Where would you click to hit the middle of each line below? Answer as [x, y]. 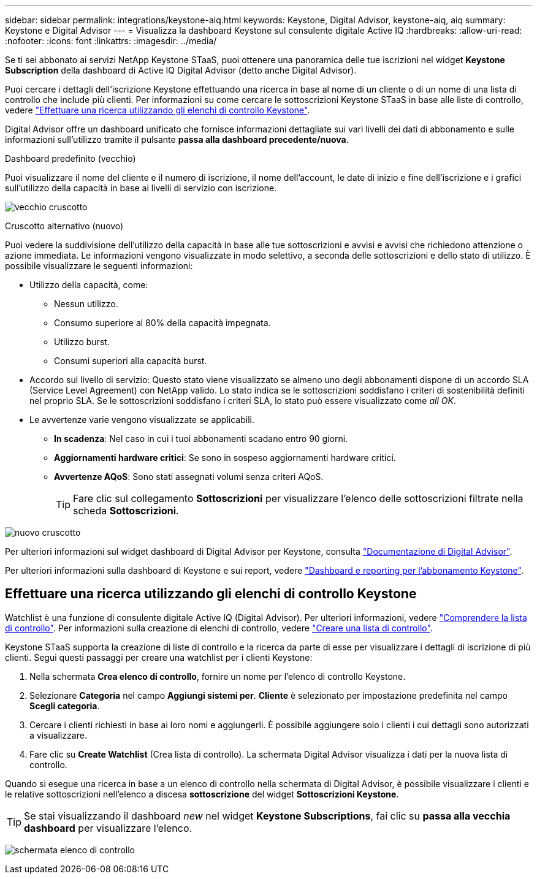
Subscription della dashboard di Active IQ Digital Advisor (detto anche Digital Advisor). [181, 70]
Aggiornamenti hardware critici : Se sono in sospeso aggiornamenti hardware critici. [225, 458]
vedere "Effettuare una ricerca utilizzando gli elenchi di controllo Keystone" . [158, 110]
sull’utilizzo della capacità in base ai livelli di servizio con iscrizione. [141, 188]
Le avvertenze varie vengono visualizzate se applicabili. [142, 420]
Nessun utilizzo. [86, 304]
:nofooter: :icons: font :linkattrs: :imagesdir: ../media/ [111, 41]
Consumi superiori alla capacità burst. [131, 361]
